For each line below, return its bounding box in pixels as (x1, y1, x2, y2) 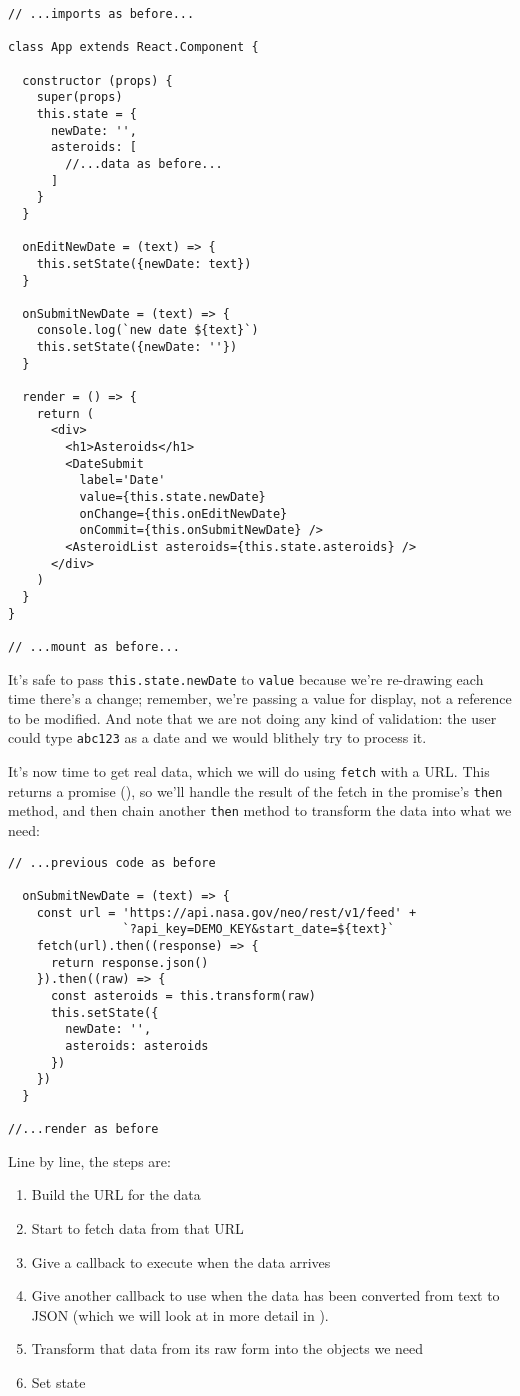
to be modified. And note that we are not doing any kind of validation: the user (8, 707, 497, 728)
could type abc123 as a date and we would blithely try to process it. (8, 727, 427, 748)
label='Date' (79, 473, 166, 488)
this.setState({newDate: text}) (36, 256, 252, 271)
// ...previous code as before (8, 855, 216, 870)
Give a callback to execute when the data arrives (31, 1251, 331, 1272)
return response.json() (50, 955, 209, 970)
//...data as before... (65, 156, 223, 171)
